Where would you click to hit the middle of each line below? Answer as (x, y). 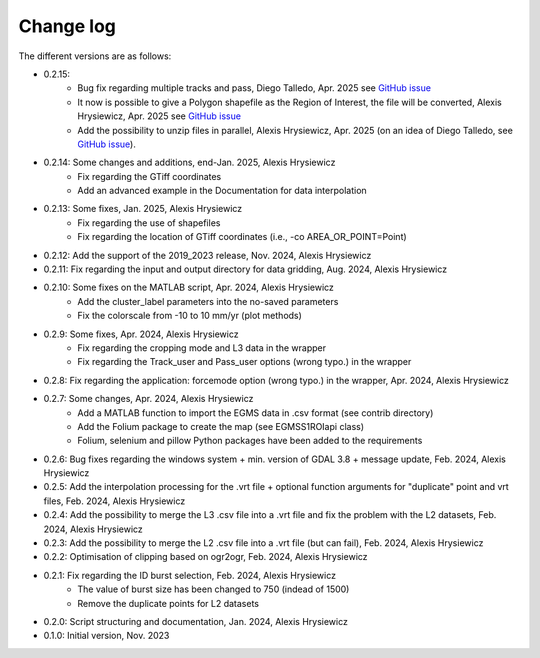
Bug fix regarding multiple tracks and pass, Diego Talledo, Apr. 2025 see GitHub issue (254, 88)
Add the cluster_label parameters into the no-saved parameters (208, 301)
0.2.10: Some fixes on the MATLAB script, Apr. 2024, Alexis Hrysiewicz (189, 287)
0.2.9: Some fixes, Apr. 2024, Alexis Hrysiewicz (141, 334)
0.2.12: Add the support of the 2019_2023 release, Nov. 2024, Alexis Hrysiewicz (207, 255)
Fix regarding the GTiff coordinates (149, 176)
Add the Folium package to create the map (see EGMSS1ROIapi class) (221, 426)
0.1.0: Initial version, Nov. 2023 (106, 636)
